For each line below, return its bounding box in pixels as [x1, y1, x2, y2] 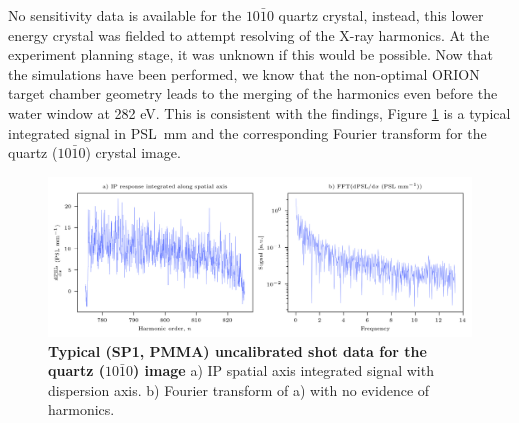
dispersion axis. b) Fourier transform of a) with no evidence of [48, 379, 430, 400]
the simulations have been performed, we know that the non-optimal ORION [8, 63, 480, 84]
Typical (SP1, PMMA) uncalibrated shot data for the [48, 340, 427, 361]
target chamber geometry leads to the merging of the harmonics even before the [8, 83, 498, 104]
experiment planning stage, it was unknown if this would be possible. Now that [8, 44, 494, 65]
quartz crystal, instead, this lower [278, 5, 484, 25]
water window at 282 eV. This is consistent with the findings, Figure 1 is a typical [8, 102, 511, 123]
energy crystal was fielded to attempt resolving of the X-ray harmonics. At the [8, 24, 490, 45]
